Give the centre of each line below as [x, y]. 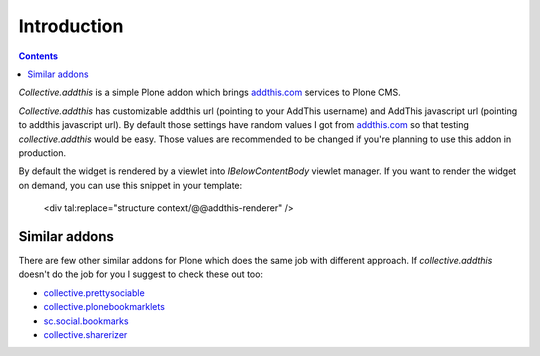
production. [42, 152]
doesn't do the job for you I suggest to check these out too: [141, 274]
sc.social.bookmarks [86, 321]
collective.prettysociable [94, 292]
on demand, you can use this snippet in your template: [130, 185]
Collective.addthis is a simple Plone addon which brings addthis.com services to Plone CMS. [209, 92]
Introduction [71, 26]
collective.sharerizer [85, 334]
